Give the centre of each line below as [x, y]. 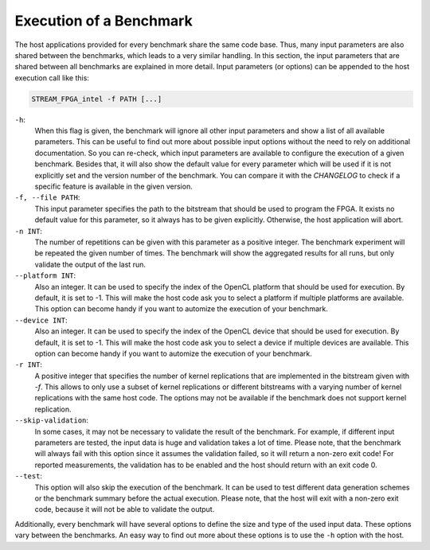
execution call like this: [52, 78]
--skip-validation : [52, 420]
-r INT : [29, 365]
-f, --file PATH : [47, 197]
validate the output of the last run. [90, 264]
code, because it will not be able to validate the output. [125, 509]
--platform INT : [45, 275]
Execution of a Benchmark [104, 21]
